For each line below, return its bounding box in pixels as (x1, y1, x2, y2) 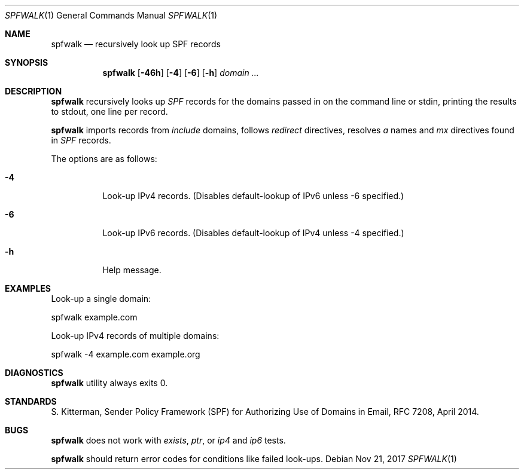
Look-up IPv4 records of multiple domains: (51, 331, 220, 341)
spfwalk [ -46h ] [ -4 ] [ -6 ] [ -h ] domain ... (102, 68, 259, 78)
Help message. (102, 265, 162, 275)
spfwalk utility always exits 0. (51, 378, 168, 388)
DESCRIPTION (5, 86, 62, 96)
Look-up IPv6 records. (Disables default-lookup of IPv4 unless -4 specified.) (102, 228, 404, 238)
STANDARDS (5, 396, 57, 406)
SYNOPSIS (5, 57, 48, 68)
